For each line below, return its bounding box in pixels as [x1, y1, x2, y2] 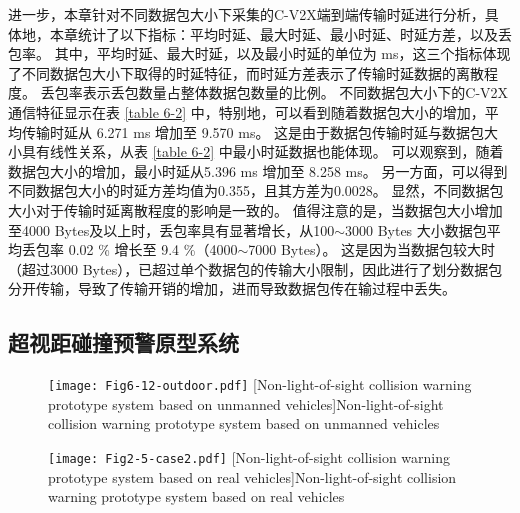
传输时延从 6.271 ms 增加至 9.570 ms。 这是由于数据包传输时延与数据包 [21, 121, 485, 142]
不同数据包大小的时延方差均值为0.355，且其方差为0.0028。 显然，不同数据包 [8, 180, 504, 201]
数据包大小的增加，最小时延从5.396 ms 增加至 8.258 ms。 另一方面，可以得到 [8, 160, 508, 181]
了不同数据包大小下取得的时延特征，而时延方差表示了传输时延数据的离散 [8, 62, 484, 83]
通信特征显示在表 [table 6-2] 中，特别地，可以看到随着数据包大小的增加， [8, 101, 485, 122]
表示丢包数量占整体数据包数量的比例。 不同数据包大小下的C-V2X [82, 82, 509, 103]
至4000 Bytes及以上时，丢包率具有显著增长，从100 [8, 219, 335, 240]
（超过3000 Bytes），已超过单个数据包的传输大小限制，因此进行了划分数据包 [8, 258, 503, 279]
